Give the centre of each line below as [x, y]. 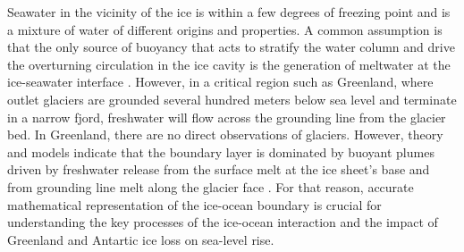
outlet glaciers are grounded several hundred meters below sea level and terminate [232, 99]
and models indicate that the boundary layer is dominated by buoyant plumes [221, 151]
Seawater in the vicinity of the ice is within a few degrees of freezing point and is [229, 12]
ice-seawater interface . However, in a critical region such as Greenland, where [220, 82]
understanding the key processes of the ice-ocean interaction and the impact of [223, 222]
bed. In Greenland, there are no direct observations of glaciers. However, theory [225, 134]
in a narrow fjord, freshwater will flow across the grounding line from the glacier [227, 117]
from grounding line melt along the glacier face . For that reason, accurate [211, 186]
